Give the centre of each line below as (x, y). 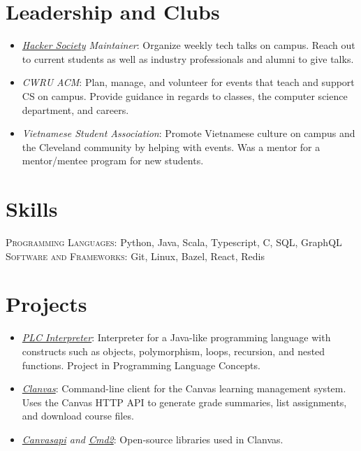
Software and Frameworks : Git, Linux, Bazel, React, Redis (135, 256)
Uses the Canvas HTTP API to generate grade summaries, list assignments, (184, 402)
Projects (46, 304)
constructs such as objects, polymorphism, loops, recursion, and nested (174, 351)
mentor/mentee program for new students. (113, 160)
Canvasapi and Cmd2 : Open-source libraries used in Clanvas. (153, 439)
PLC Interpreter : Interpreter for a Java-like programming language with (176, 337)
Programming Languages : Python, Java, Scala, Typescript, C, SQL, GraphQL (174, 242)
